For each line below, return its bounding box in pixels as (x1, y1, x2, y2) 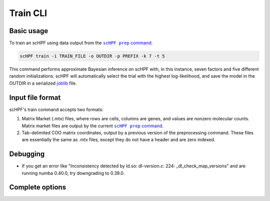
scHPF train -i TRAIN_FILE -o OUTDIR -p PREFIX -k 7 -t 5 (19, 53, 165, 59)
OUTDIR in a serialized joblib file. (9, 80, 77, 86)
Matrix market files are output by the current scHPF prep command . (21, 123, 163, 129)
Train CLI (9, 8, 47, 19)
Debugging (9, 150, 45, 158)
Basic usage (9, 27, 48, 35)
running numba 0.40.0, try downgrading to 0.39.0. (21, 170, 125, 176)
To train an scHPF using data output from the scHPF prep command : (9, 40, 152, 46)
